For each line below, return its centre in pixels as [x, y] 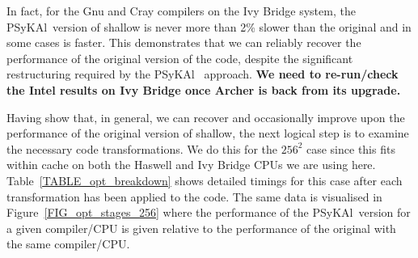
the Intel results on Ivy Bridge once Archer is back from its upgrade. [204, 89]
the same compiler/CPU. [68, 244]
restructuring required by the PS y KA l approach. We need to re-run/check [203, 74]
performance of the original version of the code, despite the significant [180, 58]
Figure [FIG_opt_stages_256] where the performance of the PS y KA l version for [209, 212]
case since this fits [350, 148]
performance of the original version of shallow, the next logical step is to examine [208, 133]
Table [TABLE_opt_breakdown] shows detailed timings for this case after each [205, 180]
